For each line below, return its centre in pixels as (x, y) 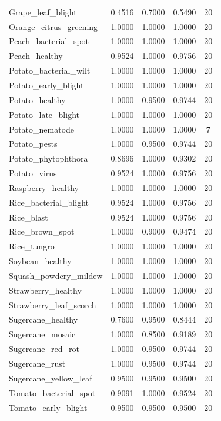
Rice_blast (29, 217)
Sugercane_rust (37, 363)
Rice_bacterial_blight (49, 202)
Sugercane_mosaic (42, 334)
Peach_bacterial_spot (49, 41)
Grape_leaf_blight (43, 11)
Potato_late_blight (44, 114)
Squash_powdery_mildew (56, 275)
